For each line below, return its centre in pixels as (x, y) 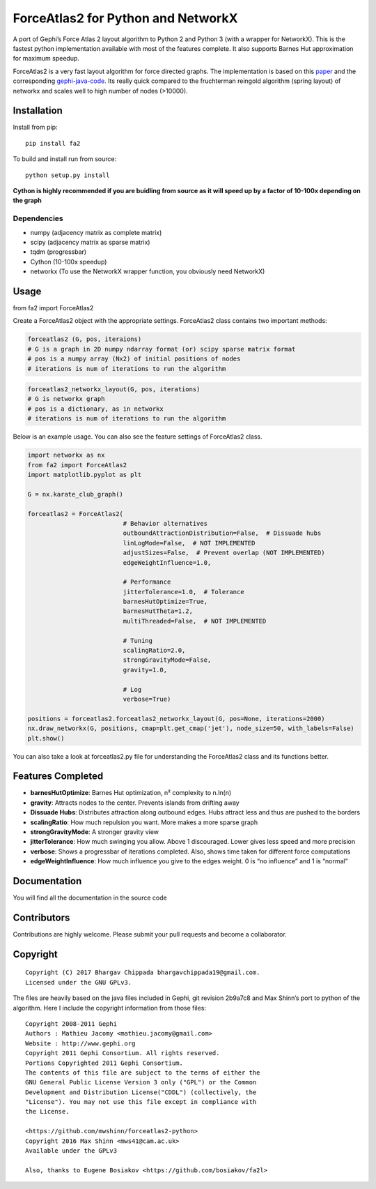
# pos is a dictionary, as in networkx (95, 409)
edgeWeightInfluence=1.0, (167, 562)
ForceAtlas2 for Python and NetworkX (125, 18)
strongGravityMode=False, (167, 660)
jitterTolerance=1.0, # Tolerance (183, 592)
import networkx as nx (66, 455)
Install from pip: (36, 127)
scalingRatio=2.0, (154, 651)
